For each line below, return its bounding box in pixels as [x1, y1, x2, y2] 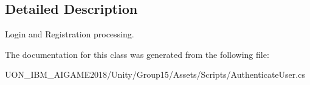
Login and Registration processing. [5, 28, 134, 40]
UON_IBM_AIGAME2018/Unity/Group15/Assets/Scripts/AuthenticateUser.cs [5, 68, 305, 81]
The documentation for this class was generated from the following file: [5, 48, 269, 60]
